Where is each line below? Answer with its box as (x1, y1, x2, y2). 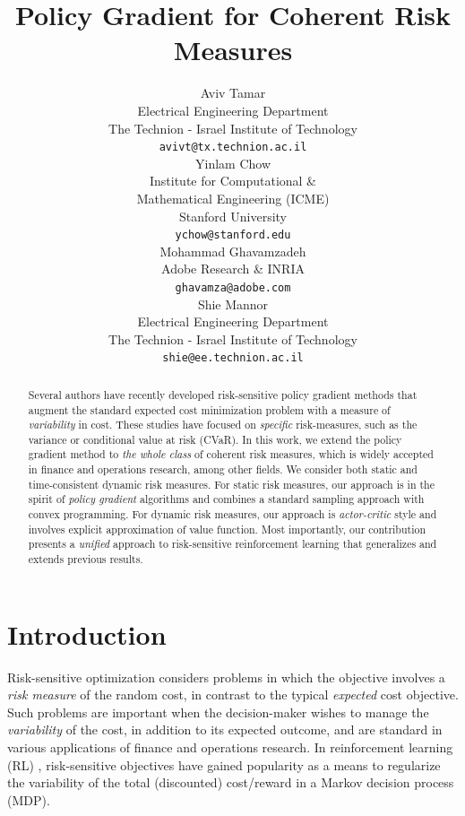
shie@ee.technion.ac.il (162, 352, 304, 365)
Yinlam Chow (195, 153, 271, 172)
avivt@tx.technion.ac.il (159, 141, 307, 154)
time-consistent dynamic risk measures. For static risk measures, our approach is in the (28, 476, 435, 491)
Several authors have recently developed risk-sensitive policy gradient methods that (28, 386, 418, 402)
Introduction (7, 615, 167, 652)
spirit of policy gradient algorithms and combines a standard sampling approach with (28, 491, 425, 507)
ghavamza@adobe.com (175, 281, 291, 294)
